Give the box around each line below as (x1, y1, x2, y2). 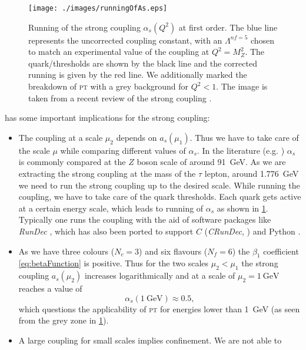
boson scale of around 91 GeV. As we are (137, 156, 286, 168)
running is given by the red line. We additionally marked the (28, 68, 247, 81)
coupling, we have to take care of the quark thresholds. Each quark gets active (18, 190, 301, 203)
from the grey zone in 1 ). (18, 314, 109, 326)
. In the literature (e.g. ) (197, 144, 285, 156)
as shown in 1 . (217, 202, 268, 214)
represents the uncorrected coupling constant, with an (28, 34, 222, 46)
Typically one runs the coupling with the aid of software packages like (18, 213, 271, 226)
